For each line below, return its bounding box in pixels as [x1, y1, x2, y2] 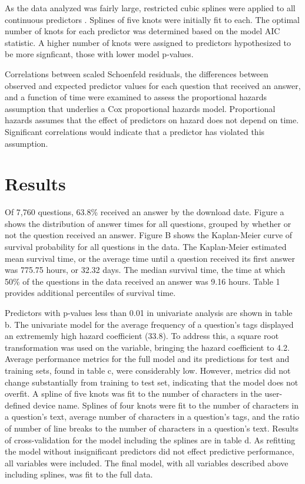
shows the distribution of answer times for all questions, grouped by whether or [5, 217, 291, 229]
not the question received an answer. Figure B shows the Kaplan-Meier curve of [5, 229, 293, 241]
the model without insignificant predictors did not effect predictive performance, [5, 445, 294, 457]
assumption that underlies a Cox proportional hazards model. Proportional [5, 102, 276, 114]
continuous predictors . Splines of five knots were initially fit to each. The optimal [5, 13, 300, 25]
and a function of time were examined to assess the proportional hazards [5, 91, 267, 103]
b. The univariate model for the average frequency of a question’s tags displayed [5, 318, 294, 330]
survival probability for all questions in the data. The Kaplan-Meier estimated [5, 241, 287, 253]
